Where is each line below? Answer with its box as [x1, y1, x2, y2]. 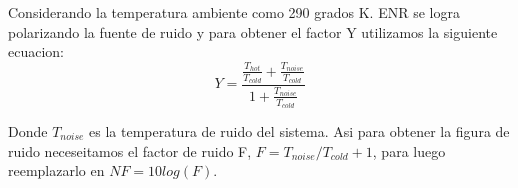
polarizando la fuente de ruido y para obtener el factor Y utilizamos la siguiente [8, 21, 498, 42]
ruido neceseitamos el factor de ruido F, [8, 140, 252, 161]
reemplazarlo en [8, 160, 105, 181]
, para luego [372, 140, 446, 161]
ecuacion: [8, 41, 64, 62]
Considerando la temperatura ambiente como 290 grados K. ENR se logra [8, 2, 460, 22]
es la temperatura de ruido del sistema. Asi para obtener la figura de [89, 121, 510, 142]
